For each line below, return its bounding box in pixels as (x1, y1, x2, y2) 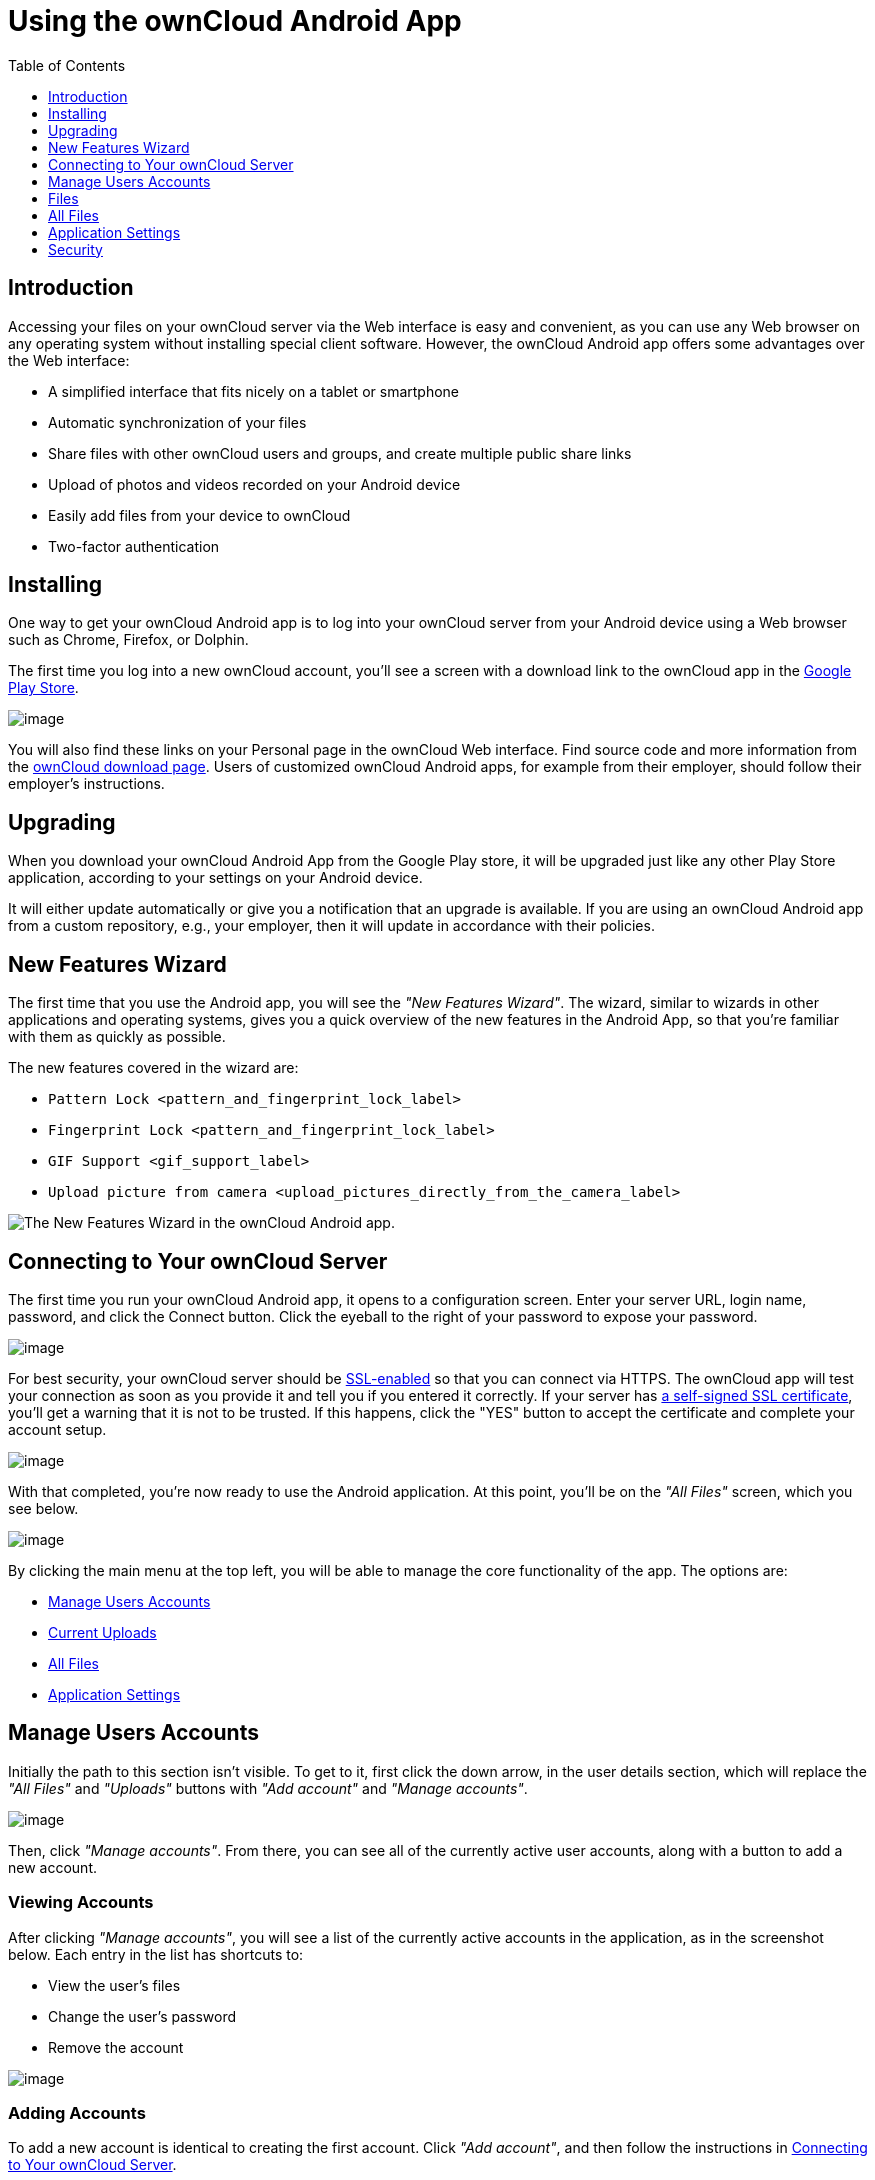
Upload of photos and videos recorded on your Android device (48, 475, 461, 493)
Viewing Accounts (8, 1892, 154, 1913)
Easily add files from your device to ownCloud (48, 506, 351, 524)
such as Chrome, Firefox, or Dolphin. (8, 631, 249, 649)
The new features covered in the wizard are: (8, 1059, 299, 1077)
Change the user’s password (48, 2007, 237, 2025)
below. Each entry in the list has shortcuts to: (8, 1945, 304, 1963)
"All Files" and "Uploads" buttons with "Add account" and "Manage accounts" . (8, 1779, 528, 1797)
